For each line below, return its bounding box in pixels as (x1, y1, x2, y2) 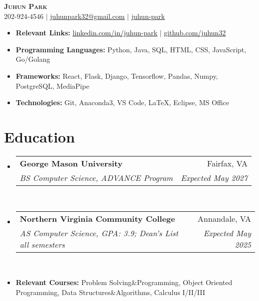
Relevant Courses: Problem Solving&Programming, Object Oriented (15, 277, 233, 288)
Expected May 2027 (180, 171, 248, 183)
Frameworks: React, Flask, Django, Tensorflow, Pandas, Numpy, (15, 70, 218, 81)
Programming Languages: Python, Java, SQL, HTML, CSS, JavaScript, (15, 44, 247, 54)
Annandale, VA (197, 213, 251, 225)
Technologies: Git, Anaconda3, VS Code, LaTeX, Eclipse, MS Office (15, 97, 229, 108)
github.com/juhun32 (164, 27, 226, 38)
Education (4, 126, 75, 147)
